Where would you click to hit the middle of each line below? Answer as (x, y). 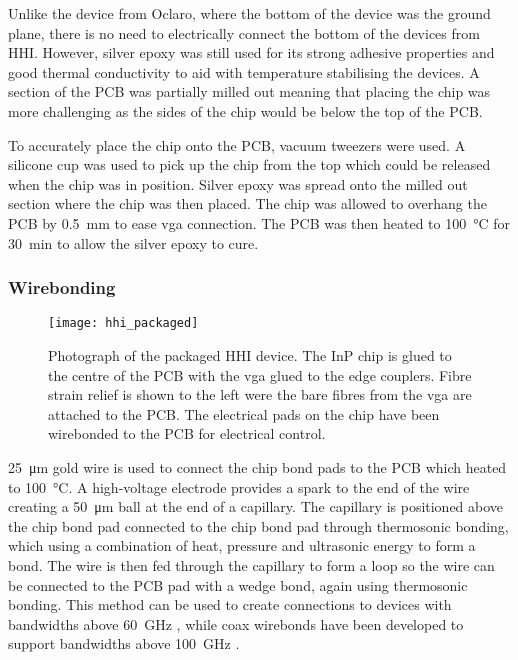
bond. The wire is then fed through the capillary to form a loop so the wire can (251, 564)
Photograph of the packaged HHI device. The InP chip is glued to (250, 355)
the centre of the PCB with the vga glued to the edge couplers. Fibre (260, 374)
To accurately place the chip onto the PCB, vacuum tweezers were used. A (237, 144)
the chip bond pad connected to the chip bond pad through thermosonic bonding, (258, 525)
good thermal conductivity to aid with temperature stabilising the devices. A (244, 71)
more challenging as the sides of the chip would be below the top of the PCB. (245, 110)
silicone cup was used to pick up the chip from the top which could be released (249, 164)
